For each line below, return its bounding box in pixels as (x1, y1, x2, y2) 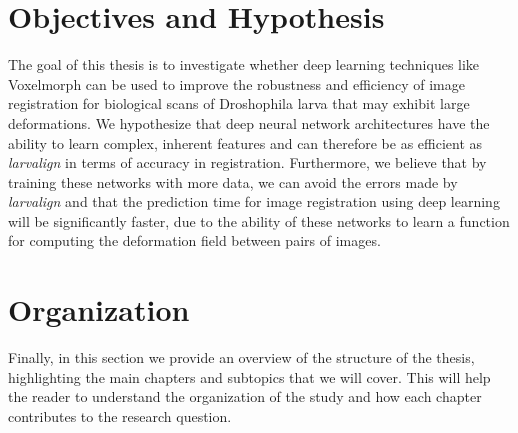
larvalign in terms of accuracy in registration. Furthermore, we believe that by (8, 152, 487, 173)
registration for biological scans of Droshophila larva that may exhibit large (8, 93, 470, 114)
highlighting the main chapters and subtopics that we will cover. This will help (8, 366, 491, 387)
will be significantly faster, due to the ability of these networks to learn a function (8, 210, 510, 231)
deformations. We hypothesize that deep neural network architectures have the (8, 112, 490, 133)
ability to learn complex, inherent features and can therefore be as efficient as (8, 132, 483, 153)
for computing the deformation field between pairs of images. (8, 230, 381, 251)
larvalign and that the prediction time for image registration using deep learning (8, 191, 500, 212)
